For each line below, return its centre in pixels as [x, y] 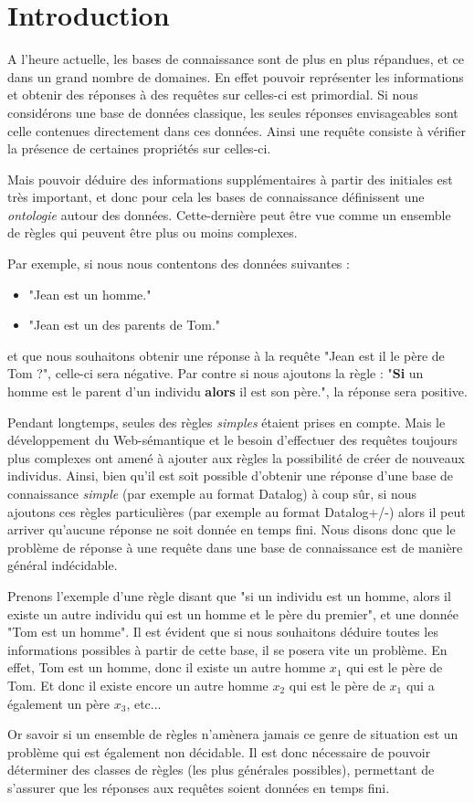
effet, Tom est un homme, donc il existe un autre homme [167, 667]
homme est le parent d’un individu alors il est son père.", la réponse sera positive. [237, 391]
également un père [59, 703]
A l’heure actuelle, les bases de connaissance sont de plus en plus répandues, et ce [236, 59]
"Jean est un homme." [90, 294]
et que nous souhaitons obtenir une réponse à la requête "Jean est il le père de [226, 355]
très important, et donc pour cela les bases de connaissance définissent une [216, 197]
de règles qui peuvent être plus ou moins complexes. [153, 232]
